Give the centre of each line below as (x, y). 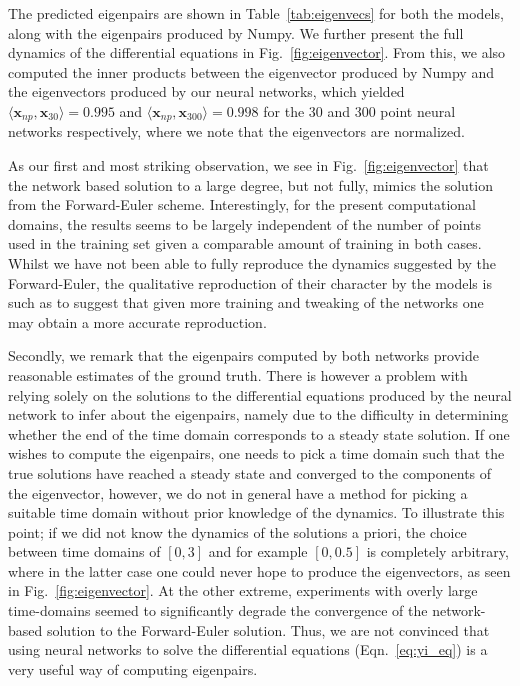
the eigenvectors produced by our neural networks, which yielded (206, 91)
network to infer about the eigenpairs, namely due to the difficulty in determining (258, 414)
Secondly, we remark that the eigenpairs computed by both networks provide (243, 355)
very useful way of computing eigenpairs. (133, 668)
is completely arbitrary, (437, 551)
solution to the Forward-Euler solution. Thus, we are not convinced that (268, 629)
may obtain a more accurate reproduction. (137, 321)
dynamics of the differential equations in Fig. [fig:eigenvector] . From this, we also (257, 52)
